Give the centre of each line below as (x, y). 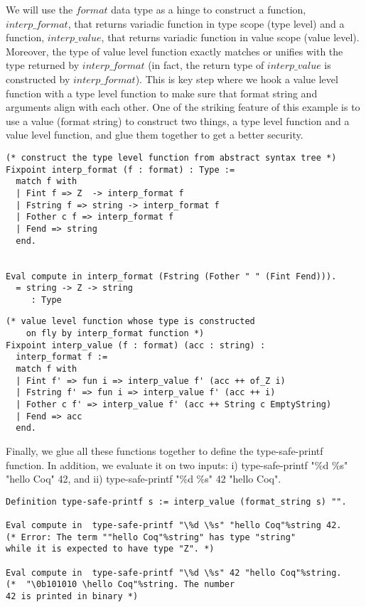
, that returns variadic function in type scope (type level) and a (206, 23)
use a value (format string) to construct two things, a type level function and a (178, 120)
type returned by (43, 65)
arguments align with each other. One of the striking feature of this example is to (183, 107)
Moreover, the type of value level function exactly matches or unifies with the (174, 51)
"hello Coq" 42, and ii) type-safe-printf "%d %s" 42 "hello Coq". (144, 479)
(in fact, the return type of (206, 65)
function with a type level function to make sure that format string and (162, 93)
